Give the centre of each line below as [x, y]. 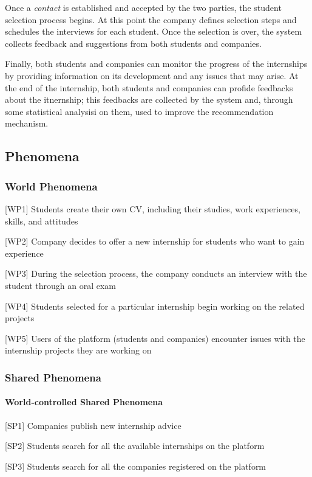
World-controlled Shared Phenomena [84, 402]
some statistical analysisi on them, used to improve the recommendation [139, 111]
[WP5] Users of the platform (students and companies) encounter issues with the [155, 338]
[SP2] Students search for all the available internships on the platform [135, 446]
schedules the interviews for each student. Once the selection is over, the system [154, 31]
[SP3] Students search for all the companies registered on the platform [136, 466]
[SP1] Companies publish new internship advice [93, 425]
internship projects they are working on [78, 350]
